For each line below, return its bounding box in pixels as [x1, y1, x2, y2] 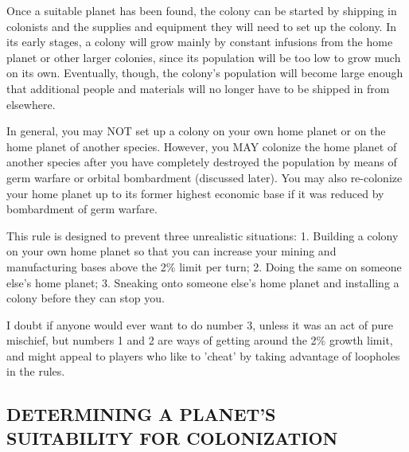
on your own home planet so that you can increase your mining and [6, 243, 337, 259]
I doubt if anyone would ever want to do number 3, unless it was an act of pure [6, 316, 394, 333]
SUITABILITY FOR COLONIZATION [6, 425, 338, 450]
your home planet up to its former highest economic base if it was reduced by [6, 185, 384, 201]
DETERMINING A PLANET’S [6, 402, 276, 427]
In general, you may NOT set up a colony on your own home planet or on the [6, 123, 386, 139]
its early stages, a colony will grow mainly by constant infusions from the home [6, 33, 393, 50]
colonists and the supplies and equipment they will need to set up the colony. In [6, 18, 396, 34]
